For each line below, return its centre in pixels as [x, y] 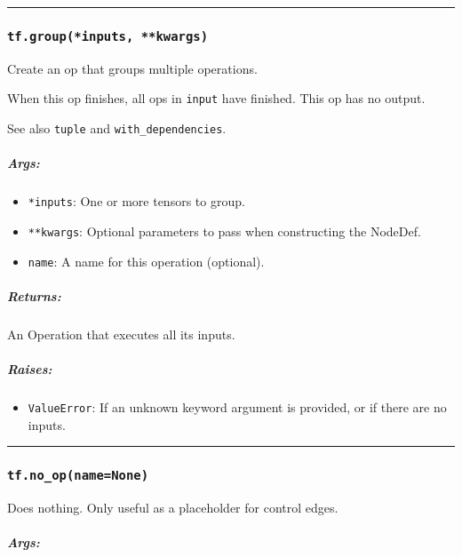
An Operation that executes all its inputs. [121, 334]
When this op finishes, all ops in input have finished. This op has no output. [216, 98]
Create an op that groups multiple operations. [132, 68]
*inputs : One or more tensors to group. [136, 201]
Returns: [34, 295]
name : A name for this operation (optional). [146, 261]
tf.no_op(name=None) [78, 476]
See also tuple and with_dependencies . [117, 128]
